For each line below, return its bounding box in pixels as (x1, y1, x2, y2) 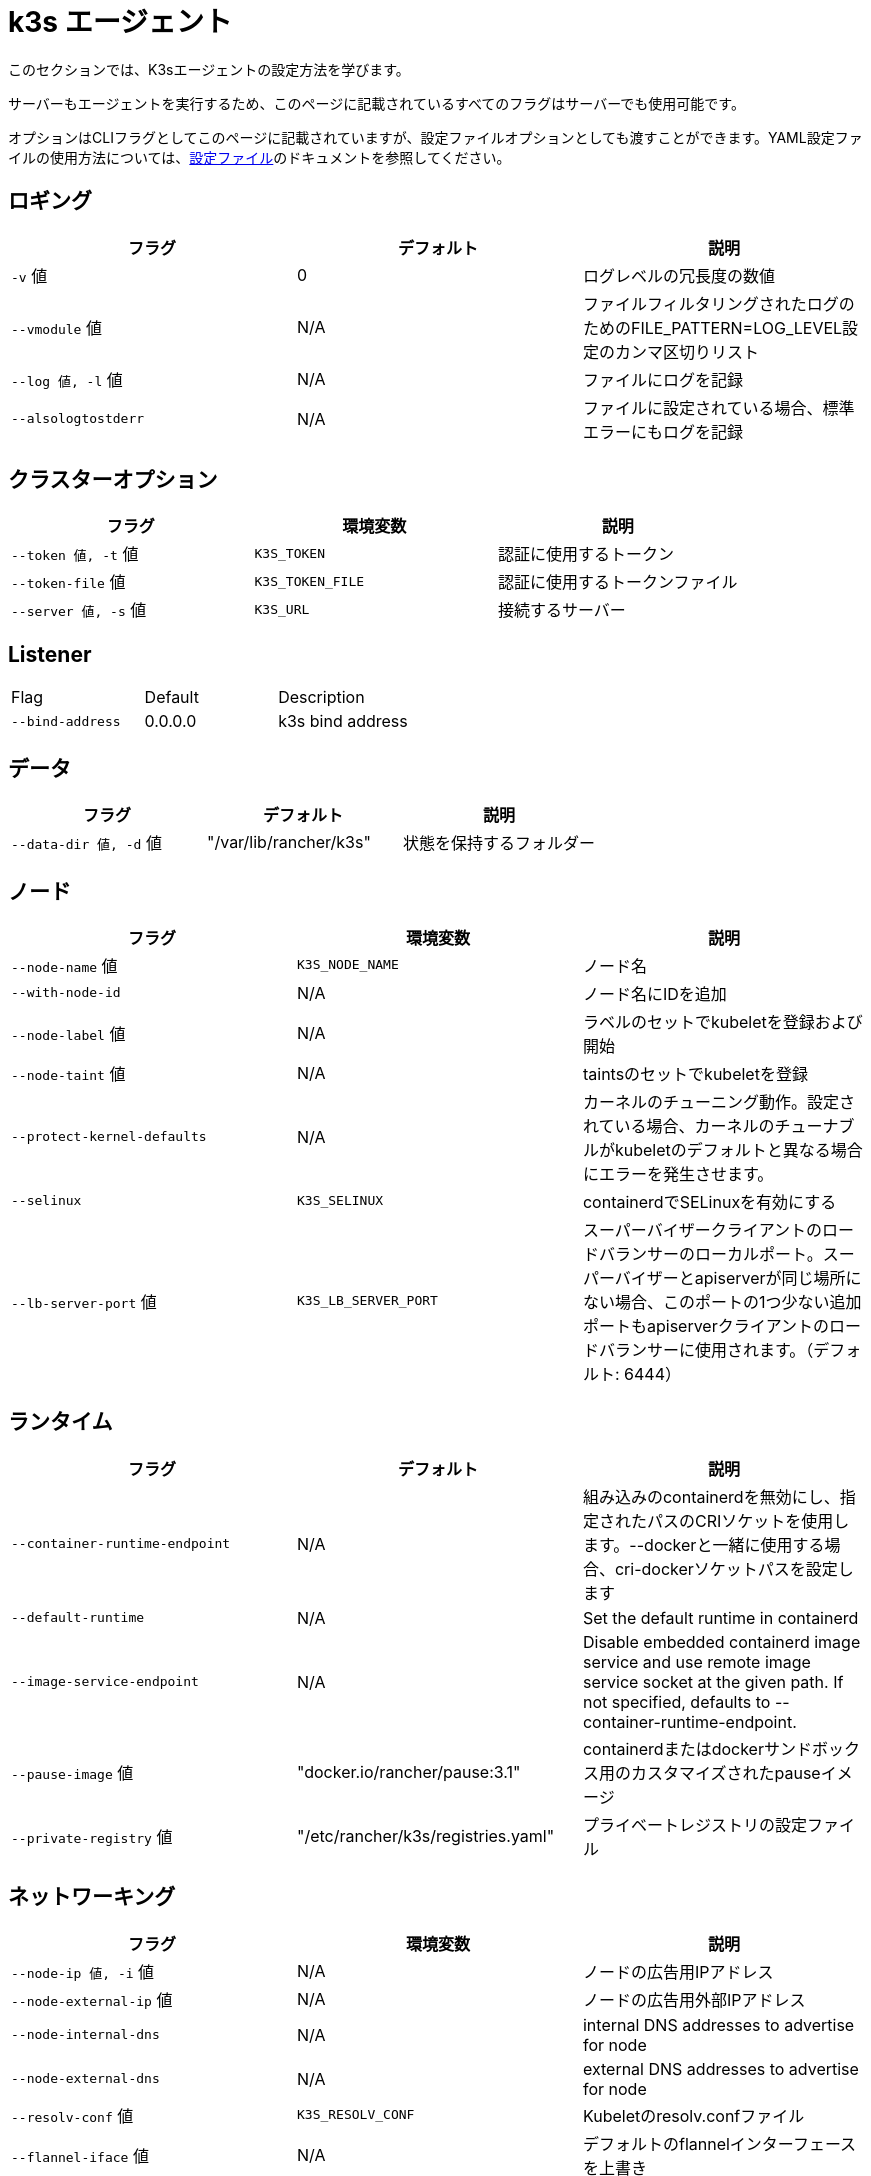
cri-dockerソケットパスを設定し (614, 1558, 854, 1579)
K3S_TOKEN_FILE (254, 573, 365, 589)
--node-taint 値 (11, 1063, 126, 1084)
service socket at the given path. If (582, 1671, 844, 1692)
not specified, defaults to (582, 1691, 771, 1712)
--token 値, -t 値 (11, 544, 139, 565)
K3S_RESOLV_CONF (296, 2107, 415, 2123)
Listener (8, 641, 92, 667)
